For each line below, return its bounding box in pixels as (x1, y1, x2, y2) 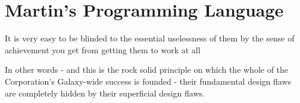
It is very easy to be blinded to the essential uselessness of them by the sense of (5, 32, 295, 44)
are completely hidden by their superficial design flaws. (5, 86, 205, 99)
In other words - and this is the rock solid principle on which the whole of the (5, 63, 289, 76)
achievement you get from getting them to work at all (5, 43, 201, 56)
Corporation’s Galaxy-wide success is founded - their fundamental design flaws (5, 75, 292, 87)
